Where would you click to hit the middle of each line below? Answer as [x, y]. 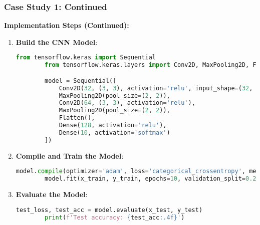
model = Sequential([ [81, 81]
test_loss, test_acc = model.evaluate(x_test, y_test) [109, 210]
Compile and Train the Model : [70, 155]
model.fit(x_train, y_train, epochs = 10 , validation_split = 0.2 [151, 179]
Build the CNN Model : [57, 42]
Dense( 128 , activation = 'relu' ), [113, 125]
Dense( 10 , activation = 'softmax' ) [114, 132]
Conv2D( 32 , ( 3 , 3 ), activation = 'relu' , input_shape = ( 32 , [156, 88]
